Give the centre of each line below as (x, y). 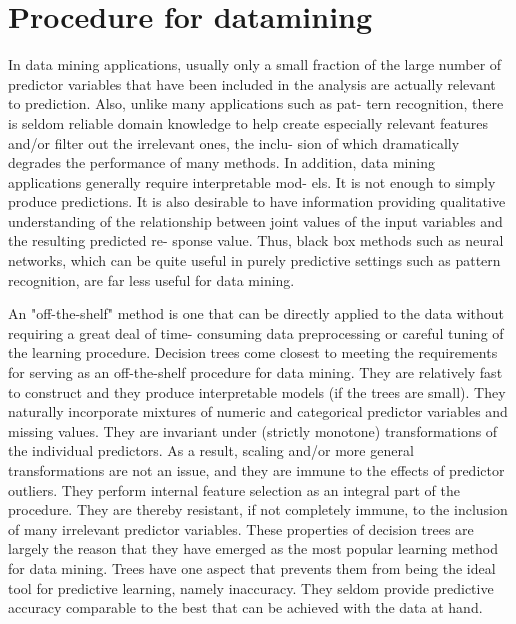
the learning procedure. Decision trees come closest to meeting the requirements (253, 352)
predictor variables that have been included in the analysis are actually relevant (252, 83)
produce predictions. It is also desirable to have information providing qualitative (257, 201)
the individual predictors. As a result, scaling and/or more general (211, 450)
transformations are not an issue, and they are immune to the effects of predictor (256, 470)
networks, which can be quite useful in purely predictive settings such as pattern (254, 260)
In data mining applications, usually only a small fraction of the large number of (255, 64)
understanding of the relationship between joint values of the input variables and (255, 220)
